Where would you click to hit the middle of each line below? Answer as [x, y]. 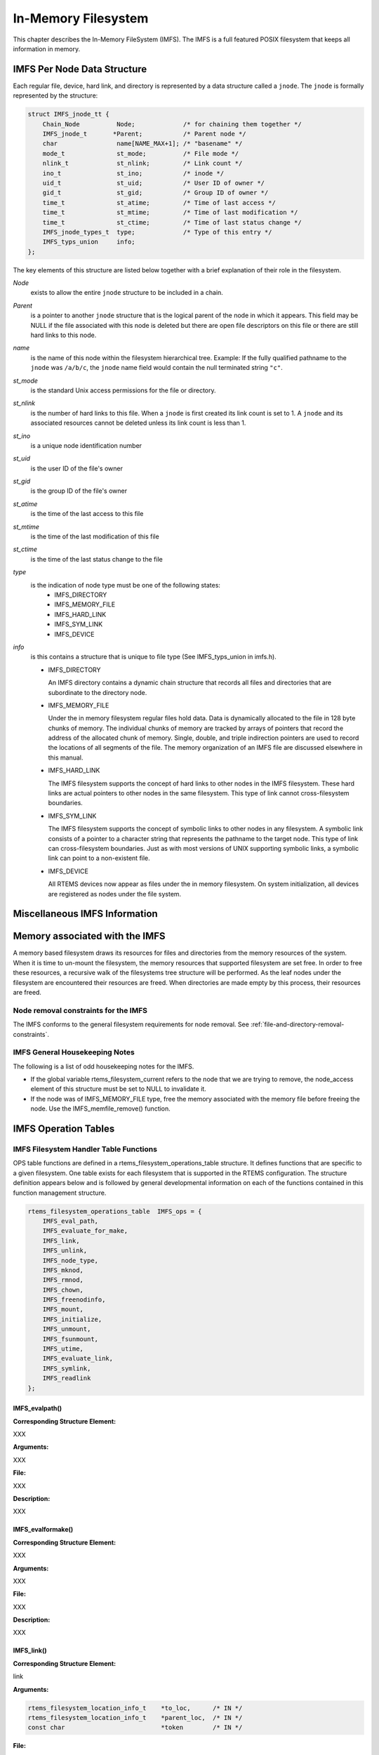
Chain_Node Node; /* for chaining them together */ [172, 124]
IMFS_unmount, [67, 1329]
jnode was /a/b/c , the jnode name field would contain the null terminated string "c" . [157, 368]
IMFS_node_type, [70, 1260]
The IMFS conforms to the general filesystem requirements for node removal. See [131, 1024]
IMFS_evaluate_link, [78, 1359]
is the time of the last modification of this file [95, 536]
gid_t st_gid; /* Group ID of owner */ [155, 193]
